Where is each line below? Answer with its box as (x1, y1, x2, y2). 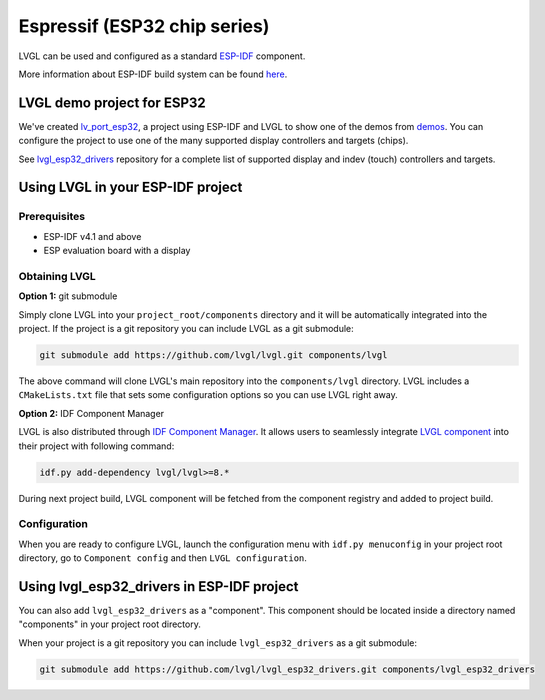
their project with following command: (18, 440, 175, 452)
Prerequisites (18, 210, 85, 224)
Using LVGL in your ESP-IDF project (18, 179, 243, 196)
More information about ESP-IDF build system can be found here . (18, 68, 288, 80)
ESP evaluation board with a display (43, 245, 191, 257)
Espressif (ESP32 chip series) (18, 15, 270, 37)
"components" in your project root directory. (18, 618, 202, 630)
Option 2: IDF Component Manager (18, 407, 165, 419)
